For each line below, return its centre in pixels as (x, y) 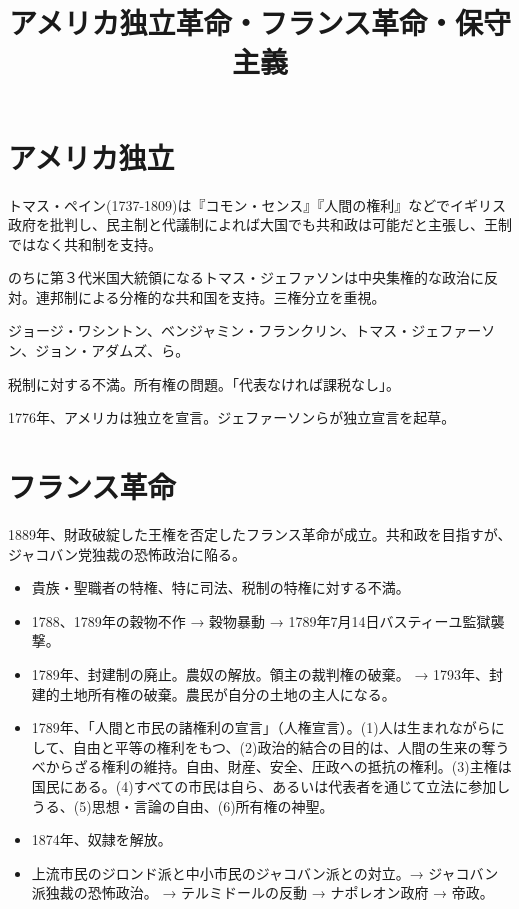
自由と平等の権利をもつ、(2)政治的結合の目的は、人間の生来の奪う (291, 746)
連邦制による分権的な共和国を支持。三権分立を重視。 (210, 296)
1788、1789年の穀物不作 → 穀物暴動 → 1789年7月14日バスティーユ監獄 (261, 620)
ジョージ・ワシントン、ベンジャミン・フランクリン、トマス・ (210, 330)
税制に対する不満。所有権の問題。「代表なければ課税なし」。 (204, 383)
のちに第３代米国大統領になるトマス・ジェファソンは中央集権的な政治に (246, 277)
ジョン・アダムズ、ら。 (112, 350)
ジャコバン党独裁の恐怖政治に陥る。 (127, 553)
